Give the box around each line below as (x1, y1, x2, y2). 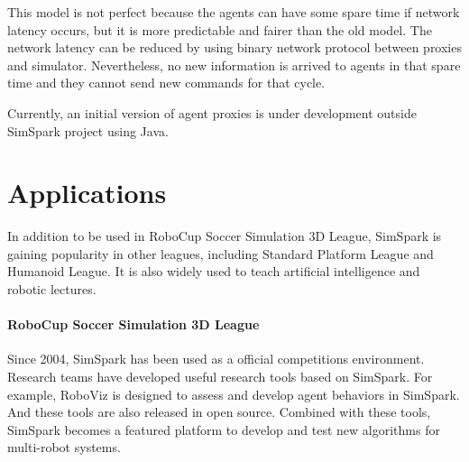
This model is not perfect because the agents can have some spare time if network (7, 3, 460, 21)
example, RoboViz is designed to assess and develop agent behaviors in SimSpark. (7, 384, 460, 403)
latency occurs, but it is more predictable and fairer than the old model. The (7, 20, 432, 39)
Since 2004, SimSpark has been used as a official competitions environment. (7, 349, 425, 368)
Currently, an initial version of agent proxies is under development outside (7, 103, 417, 122)
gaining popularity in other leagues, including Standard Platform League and (7, 244, 434, 263)
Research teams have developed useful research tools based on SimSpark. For (7, 367, 433, 386)
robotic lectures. (7, 280, 97, 299)
